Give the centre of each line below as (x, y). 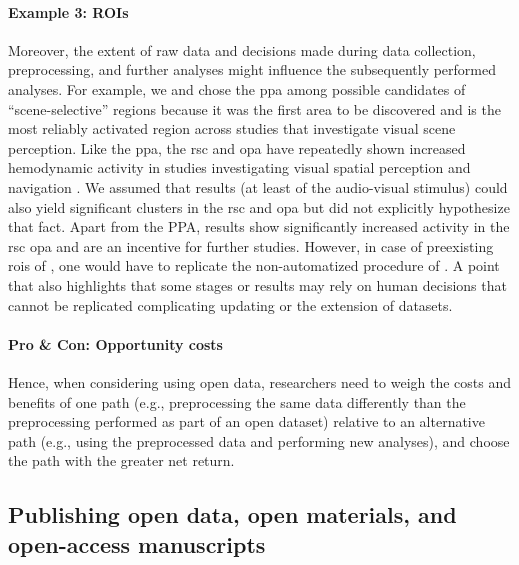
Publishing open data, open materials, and (232, 514)
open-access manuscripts (137, 543)
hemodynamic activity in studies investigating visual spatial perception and (239, 167)
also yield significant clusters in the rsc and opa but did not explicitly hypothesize (259, 206)
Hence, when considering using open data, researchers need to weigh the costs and (260, 381)
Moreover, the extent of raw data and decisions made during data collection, (242, 49)
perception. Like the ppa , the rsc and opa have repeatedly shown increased (237, 147)
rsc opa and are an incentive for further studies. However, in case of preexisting (251, 245)
